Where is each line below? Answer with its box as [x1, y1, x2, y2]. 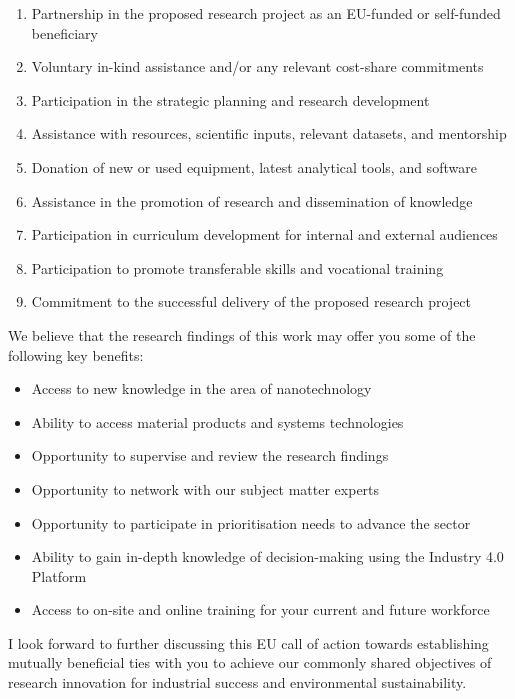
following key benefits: [8, 344, 144, 365]
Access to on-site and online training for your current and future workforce [31, 599, 490, 620]
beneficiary [31, 22, 98, 43]
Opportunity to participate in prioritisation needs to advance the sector [31, 512, 471, 533]
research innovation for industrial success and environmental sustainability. [8, 672, 467, 693]
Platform [31, 565, 87, 586]
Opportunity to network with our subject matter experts [31, 478, 380, 499]
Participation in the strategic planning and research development [31, 89, 430, 110]
